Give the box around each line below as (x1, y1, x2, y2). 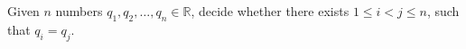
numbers (55, 2, 103, 20)
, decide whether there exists (191, 2, 349, 20)
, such (426, 2, 460, 20)
